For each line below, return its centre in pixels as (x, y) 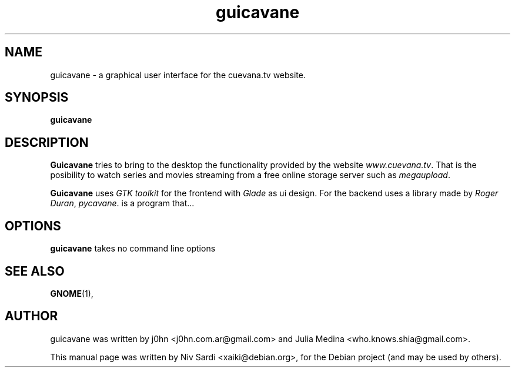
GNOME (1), (72, 293)
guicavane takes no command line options (133, 249)
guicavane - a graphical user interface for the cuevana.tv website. (178, 75)
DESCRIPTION (47, 142)
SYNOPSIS (37, 98)
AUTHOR (31, 316)
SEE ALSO (35, 271)
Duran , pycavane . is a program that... (122, 203)
